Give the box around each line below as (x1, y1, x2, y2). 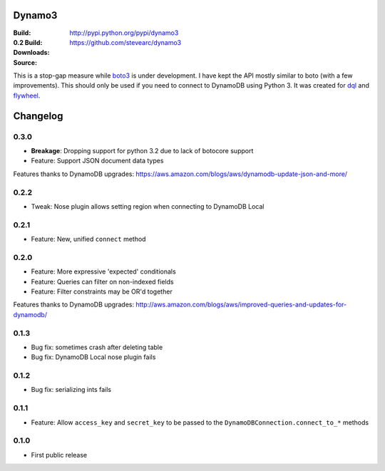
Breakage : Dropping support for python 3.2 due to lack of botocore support (31, 147, 254, 155)
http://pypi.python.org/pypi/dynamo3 (69, 29, 179, 37)
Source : (13, 58, 38, 67)
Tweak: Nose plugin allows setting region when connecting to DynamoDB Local (31, 202, 265, 210)
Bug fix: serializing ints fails (31, 385, 112, 394)
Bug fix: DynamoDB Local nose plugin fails (31, 353, 156, 361)
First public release (31, 450, 88, 459)
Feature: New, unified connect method (31, 235, 146, 244)
